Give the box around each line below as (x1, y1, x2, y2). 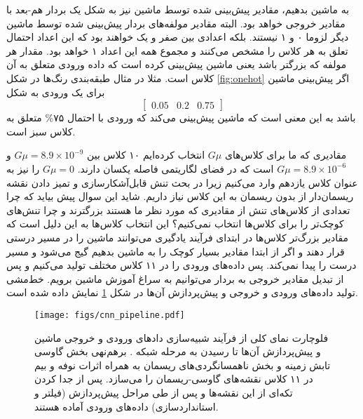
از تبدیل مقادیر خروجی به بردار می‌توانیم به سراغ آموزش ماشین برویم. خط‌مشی (6, 271, 344, 286)
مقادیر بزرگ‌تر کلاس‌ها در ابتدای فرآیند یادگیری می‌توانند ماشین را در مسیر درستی (6, 230, 349, 244)
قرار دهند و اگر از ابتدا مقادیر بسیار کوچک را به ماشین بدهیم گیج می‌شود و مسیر (6, 244, 345, 258)
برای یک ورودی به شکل (6, 84, 105, 99)
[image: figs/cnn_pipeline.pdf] (34, 310, 185, 320)
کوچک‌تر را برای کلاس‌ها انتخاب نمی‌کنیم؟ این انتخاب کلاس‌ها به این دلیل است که (6, 216, 344, 231)
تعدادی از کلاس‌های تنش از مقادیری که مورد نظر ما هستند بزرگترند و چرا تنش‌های (6, 202, 350, 217)
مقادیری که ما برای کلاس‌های (224, 147, 347, 162)
